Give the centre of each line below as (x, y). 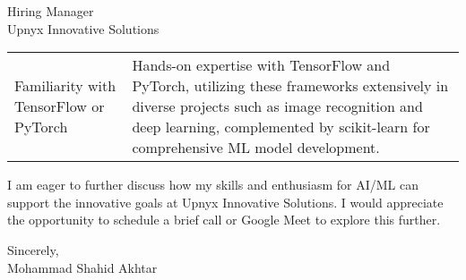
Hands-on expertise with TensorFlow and (261, 65)
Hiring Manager (51, 11)
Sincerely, (33, 249)
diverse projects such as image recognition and (277, 106)
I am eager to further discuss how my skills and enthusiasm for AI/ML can (213, 185)
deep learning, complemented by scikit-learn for (281, 127)
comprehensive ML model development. (256, 148)
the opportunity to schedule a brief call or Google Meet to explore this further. (224, 220)
